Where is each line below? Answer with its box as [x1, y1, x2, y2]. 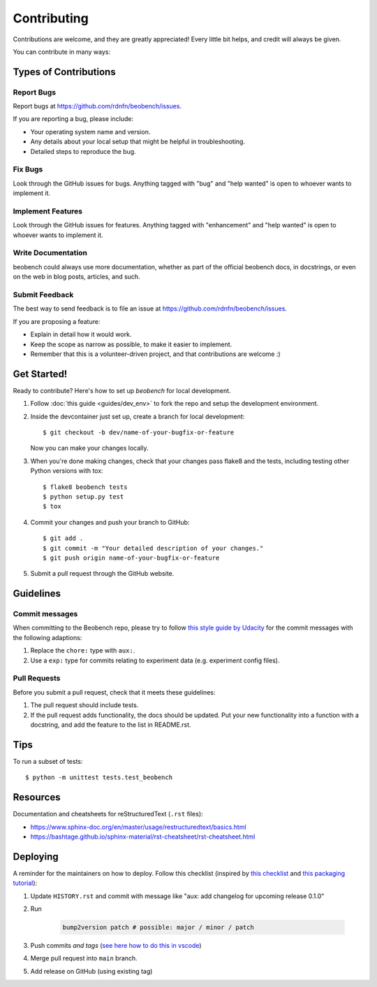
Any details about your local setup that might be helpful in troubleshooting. [30, 137, 246, 146]
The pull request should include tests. [30, 701, 139, 709]
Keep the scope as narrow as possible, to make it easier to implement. [30, 340, 232, 348]
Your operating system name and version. [30, 127, 151, 136]
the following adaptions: [13, 633, 82, 641]
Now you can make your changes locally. [30, 444, 149, 453]
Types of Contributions [13, 66, 116, 78]
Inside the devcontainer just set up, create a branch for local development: [30, 412, 245, 420]
